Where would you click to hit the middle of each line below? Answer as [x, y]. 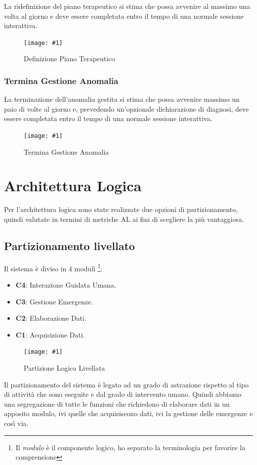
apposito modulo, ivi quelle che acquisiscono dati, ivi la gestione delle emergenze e [128, 413]
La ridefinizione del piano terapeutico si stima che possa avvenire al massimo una [127, 6]
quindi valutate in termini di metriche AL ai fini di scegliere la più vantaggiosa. [124, 219]
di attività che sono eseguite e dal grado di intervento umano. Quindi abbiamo [123, 394]
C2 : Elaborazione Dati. [51, 318]
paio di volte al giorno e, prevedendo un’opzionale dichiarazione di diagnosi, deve [127, 108]
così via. [16, 423]
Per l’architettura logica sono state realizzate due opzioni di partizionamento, [121, 209]
